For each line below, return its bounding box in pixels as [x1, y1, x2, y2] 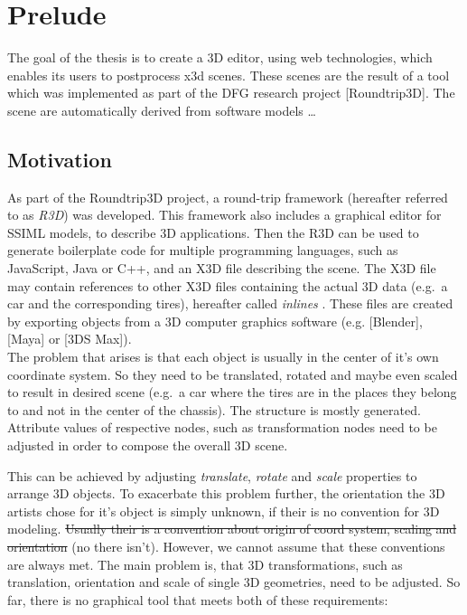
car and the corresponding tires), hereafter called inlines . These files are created [7, 294, 453, 313]
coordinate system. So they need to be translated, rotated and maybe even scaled [7, 364, 458, 383]
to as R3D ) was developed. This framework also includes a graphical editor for [7, 205, 442, 224]
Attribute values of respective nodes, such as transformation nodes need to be [7, 418, 437, 437]
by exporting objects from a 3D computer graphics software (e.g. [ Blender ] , [7, 311, 423, 330]
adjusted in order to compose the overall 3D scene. [7, 436, 288, 455]
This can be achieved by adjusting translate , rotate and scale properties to [7, 466, 417, 485]
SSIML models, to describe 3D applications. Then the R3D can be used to [7, 222, 419, 241]
